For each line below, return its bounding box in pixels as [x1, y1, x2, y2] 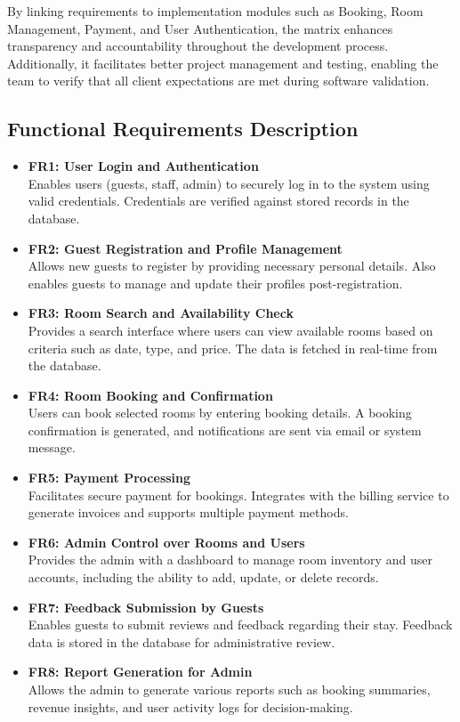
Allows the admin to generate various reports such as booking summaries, [28, 680, 431, 699]
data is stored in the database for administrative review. [28, 632, 335, 651]
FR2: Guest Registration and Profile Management [28, 239, 343, 257]
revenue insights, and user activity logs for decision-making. [28, 697, 353, 716]
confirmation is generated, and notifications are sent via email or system [28, 420, 422, 439]
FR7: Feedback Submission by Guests [28, 597, 264, 616]
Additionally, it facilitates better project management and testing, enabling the [7, 53, 439, 72]
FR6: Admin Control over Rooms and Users [28, 532, 305, 551]
